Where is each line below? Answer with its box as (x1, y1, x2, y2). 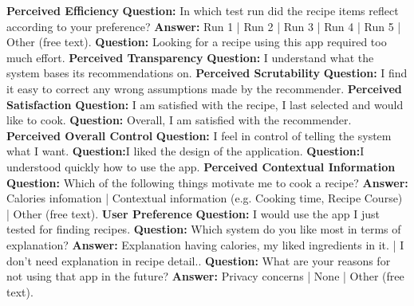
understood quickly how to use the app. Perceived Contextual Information (6, 158, 396, 175)
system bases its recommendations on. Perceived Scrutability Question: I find (6, 65, 408, 81)
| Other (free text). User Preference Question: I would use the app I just (6, 205, 380, 222)
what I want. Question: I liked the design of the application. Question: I (6, 143, 365, 159)
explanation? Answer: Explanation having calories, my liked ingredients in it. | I (6, 236, 404, 253)
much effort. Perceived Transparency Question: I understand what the (6, 49, 374, 65)
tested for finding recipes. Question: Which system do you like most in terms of (6, 221, 401, 237)
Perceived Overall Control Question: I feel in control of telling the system (6, 127, 392, 143)
